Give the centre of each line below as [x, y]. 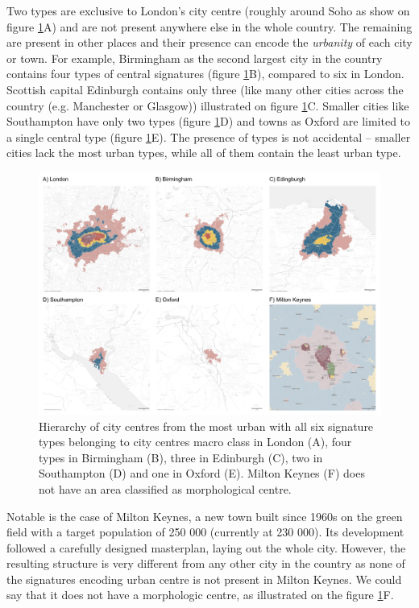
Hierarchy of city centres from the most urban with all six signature [206, 426]
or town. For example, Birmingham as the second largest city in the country [195, 58]
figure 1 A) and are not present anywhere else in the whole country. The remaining [209, 26]
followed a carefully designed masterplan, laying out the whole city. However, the [206, 547]
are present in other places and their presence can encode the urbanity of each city [209, 42]
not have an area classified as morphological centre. [165, 488]
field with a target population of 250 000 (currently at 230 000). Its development [205, 532]
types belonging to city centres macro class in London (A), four [195, 442]
